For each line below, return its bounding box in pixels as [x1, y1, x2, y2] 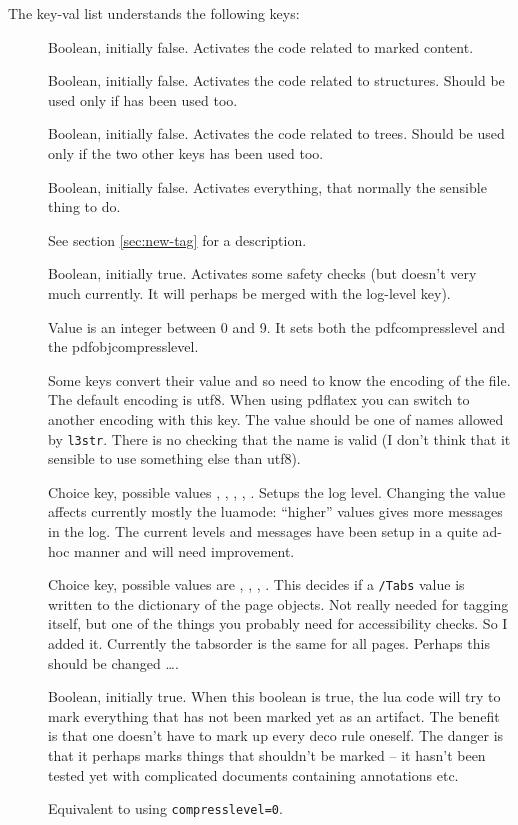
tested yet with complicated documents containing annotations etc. [48, 764, 459, 785]
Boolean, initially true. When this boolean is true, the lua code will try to [48, 686, 501, 707]
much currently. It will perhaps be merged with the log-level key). [48, 282, 451, 303]
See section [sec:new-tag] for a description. [48, 229, 307, 250]
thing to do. [48, 196, 121, 217]
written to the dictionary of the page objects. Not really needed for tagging [48, 593, 509, 614]
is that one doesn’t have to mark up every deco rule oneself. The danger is [48, 725, 504, 746]
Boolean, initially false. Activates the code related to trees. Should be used [48, 123, 505, 144]
